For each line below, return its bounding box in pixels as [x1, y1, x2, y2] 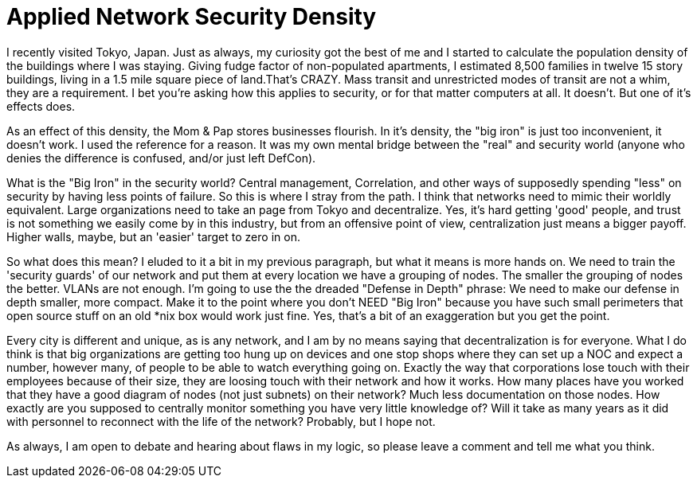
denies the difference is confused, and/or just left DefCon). [6, 150, 316, 165]
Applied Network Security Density [6, 3, 377, 30]
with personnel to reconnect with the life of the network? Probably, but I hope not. [6, 414, 436, 428]
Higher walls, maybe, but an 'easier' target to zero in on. [6, 229, 300, 244]
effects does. [6, 99, 76, 113]
